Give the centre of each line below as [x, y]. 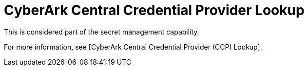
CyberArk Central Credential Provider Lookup [154, 10]
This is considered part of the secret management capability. [102, 32]
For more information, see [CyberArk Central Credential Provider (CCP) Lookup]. [133, 47]
